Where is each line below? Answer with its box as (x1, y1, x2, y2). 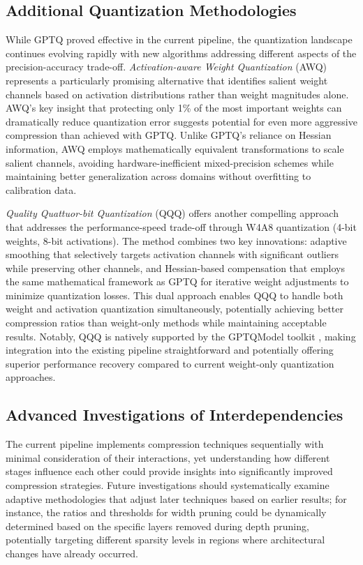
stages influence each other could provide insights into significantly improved (6, 464, 333, 479)
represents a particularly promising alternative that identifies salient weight (6, 73, 328, 87)
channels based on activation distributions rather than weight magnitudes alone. (6, 86, 349, 101)
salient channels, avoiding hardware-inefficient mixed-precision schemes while (6, 155, 334, 169)
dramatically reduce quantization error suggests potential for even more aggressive (6, 114, 357, 128)
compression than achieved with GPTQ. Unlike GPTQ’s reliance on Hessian (6, 128, 332, 142)
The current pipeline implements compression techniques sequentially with (6, 437, 324, 451)
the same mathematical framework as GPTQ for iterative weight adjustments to (6, 274, 349, 289)
